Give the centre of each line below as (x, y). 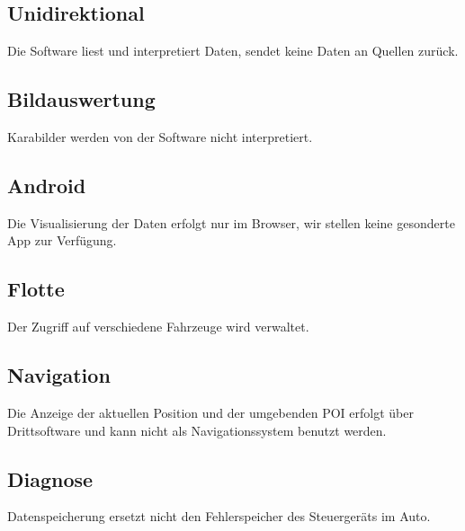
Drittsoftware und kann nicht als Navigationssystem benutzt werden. (197, 430)
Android (47, 185)
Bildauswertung (81, 99)
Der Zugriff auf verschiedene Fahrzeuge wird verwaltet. (158, 327)
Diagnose (50, 478)
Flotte (36, 289)
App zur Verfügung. (62, 240)
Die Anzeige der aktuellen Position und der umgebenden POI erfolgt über (210, 412)
